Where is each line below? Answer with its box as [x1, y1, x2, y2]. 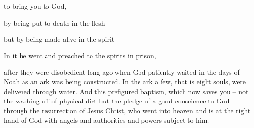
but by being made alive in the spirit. [4, 34, 116, 44]
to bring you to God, [4, 1, 67, 11]
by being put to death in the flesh [4, 17, 105, 27]
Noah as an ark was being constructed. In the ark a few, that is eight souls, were [4, 76, 246, 86]
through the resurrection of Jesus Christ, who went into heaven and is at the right [4, 105, 251, 115]
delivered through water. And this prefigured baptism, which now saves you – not [4, 86, 249, 96]
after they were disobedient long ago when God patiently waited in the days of [4, 67, 240, 77]
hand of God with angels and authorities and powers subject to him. [4, 115, 209, 125]
